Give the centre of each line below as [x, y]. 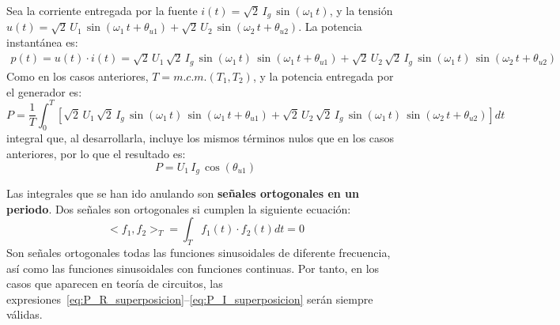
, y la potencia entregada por [323, 76]
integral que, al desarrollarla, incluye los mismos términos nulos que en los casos [201, 138]
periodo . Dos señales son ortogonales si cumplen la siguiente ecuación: [179, 208]
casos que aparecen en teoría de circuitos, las [115, 283]
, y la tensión [361, 10]
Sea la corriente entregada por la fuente [102, 10]
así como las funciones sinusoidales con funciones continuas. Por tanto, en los [193, 268]
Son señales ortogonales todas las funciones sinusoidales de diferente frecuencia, [199, 253]
